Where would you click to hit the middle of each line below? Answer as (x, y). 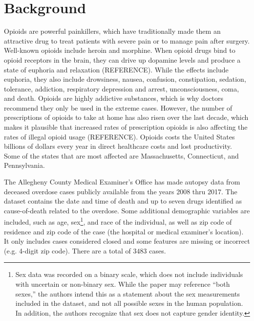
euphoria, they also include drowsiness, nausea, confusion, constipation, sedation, (125, 79)
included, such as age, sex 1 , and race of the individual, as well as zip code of (118, 221)
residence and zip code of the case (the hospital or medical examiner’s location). (124, 231)
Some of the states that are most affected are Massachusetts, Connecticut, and (121, 155)
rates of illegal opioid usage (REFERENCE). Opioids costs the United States (119, 136)
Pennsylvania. (24, 165)
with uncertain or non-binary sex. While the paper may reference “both (123, 284)
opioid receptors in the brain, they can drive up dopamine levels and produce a (122, 59)
